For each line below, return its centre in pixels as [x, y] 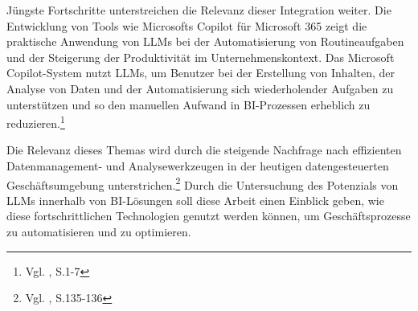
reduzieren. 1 [36, 122]
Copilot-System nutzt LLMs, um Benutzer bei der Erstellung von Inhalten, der [201, 73]
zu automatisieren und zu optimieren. [99, 232]
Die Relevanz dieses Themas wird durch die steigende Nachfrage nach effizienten [204, 150]
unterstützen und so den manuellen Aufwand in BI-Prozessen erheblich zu [189, 104]
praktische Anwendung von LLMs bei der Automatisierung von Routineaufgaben [205, 41]
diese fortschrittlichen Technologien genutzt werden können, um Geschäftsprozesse [209, 216]
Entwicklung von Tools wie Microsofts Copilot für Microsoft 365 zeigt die [187, 25]
